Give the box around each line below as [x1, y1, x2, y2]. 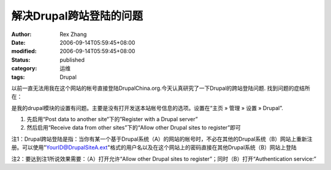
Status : [11, 56, 31, 64]
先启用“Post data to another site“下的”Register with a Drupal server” [26, 116, 199, 123]
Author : [11, 31, 32, 38]
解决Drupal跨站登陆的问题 [11, 9, 143, 23]
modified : [11, 48, 37, 55]
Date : [11, 39, 26, 46]
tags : [11, 73, 25, 81]
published [59, 56, 85, 64]
